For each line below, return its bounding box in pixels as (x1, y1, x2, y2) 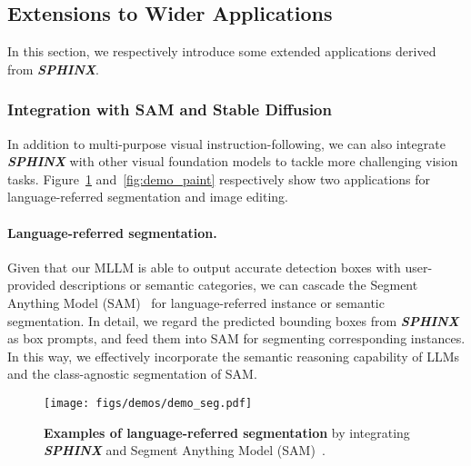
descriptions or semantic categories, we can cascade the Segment (59, 275, 418, 294)
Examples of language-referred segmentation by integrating (44, 422, 410, 441)
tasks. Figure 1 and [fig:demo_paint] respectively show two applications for (7, 169, 431, 188)
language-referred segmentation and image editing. (7, 187, 288, 206)
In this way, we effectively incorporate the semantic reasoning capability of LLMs (7, 346, 459, 365)
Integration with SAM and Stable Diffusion (7, 98, 332, 121)
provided (7, 275, 55, 294)
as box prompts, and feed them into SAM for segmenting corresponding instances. (7, 329, 466, 348)
